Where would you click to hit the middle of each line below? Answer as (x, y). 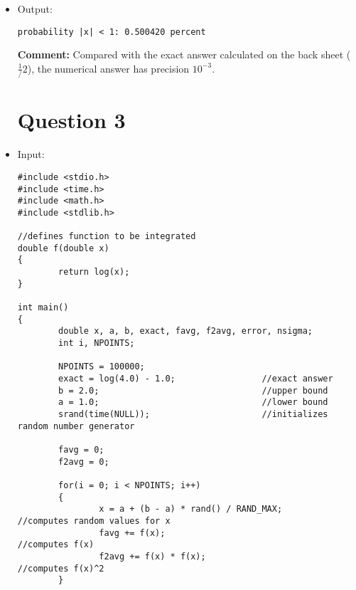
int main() (43, 308)
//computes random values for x (94, 521)
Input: (31, 154)
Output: (35, 9)
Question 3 (71, 120)
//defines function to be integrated (107, 237)
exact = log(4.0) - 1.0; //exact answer (196, 379)
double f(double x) (63, 248)
